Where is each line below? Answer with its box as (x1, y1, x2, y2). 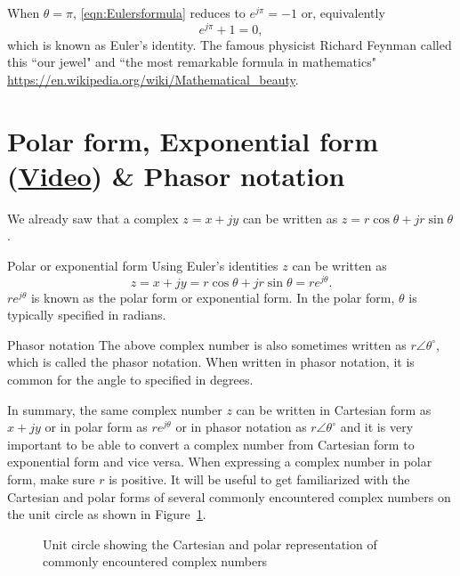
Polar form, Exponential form (7, 122, 378, 158)
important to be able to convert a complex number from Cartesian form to (7, 434, 415, 453)
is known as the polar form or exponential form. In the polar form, (30, 288, 395, 306)
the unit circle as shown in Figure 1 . (7, 505, 206, 523)
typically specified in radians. (7, 305, 166, 324)
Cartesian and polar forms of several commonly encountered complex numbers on (7, 487, 451, 506)
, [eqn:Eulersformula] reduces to (73, 4, 246, 21)
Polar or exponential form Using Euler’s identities (7, 256, 278, 274)
